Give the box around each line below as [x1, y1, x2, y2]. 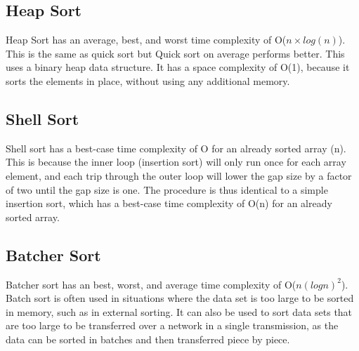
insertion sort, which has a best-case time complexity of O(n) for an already [6, 196, 332, 211]
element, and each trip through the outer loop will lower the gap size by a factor [6, 168, 352, 183]
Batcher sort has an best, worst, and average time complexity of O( [6, 277, 296, 291]
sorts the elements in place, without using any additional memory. [6, 73, 290, 88]
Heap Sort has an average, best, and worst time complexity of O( [6, 32, 287, 47]
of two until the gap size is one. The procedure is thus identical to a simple [6, 182, 328, 197]
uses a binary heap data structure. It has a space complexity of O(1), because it [6, 60, 350, 74]
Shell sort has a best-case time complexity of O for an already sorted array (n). [6, 140, 346, 155]
